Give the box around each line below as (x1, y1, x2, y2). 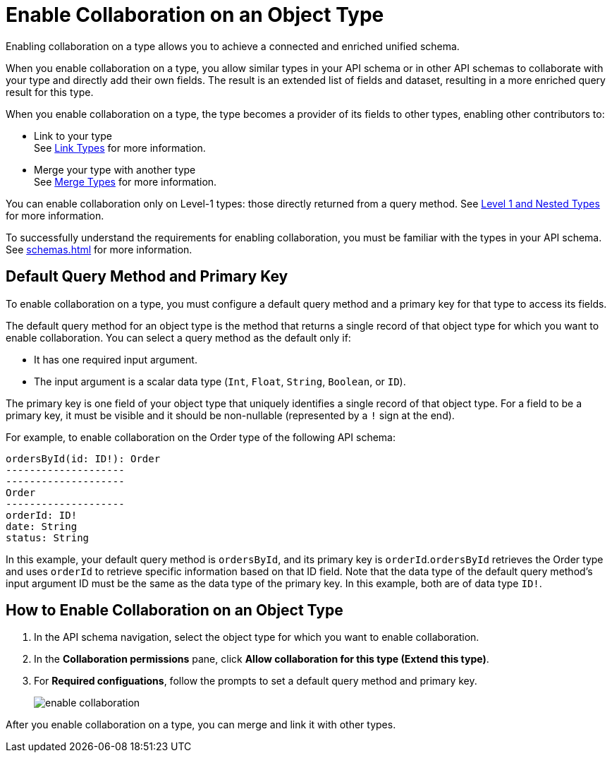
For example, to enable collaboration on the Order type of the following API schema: (6, 431, 396, 443)
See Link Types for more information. (34, 141, 206, 154)
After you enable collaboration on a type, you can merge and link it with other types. (6, 718, 396, 731)
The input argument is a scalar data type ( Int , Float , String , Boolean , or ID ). (34, 375, 406, 387)
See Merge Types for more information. (34, 175, 217, 188)
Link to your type (34, 129, 112, 142)
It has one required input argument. (34, 353, 197, 366)
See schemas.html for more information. (6, 243, 192, 255)
